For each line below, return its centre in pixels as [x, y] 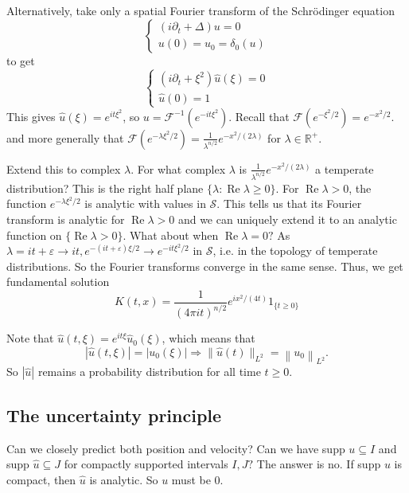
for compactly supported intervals [146, 464]
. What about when [171, 235]
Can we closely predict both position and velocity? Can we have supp [176, 448]
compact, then [41, 479]
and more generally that [65, 137]
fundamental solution [58, 282]
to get [21, 60]
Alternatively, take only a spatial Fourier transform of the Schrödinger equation [201, 10]
